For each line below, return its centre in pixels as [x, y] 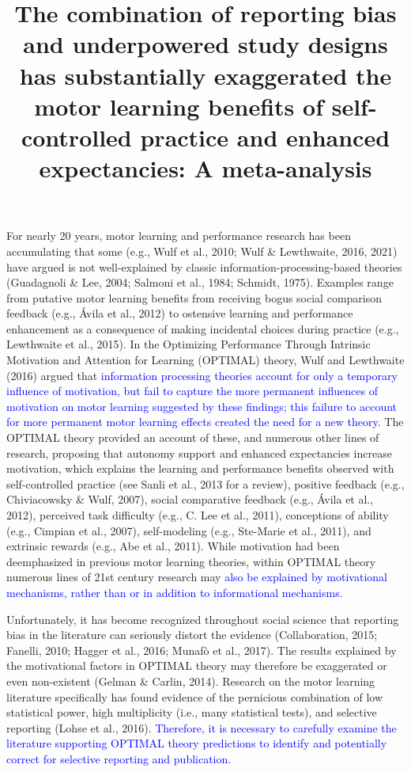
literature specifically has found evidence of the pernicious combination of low [194, 696]
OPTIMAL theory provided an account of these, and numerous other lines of [193, 437]
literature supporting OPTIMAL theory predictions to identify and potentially [197, 743]
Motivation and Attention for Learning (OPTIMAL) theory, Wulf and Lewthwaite [205, 360]
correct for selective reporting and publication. [119, 758]
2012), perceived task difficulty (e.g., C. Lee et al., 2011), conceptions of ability [198, 515]
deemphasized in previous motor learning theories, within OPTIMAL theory [191, 561]
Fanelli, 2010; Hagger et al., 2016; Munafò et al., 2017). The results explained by [202, 650]
